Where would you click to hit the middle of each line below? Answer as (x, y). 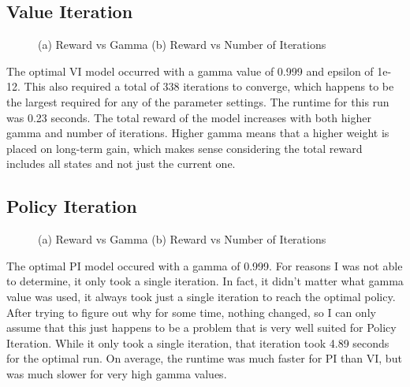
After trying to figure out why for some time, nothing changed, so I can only (191, 312)
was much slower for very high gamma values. (117, 373)
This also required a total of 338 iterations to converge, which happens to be (209, 86)
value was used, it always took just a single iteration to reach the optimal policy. (201, 296)
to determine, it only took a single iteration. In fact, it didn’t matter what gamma (205, 281)
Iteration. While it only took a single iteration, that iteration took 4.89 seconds (198, 342)
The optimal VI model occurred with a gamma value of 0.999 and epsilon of (190, 71)
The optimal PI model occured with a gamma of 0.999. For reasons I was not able (205, 265)
